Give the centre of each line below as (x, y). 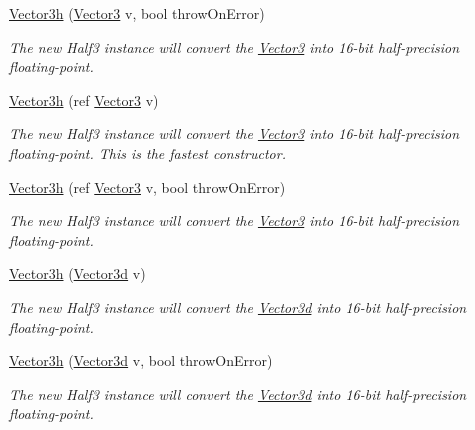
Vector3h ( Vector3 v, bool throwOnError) (137, 13)
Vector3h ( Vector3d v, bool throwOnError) (141, 360)
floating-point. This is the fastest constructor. (147, 152)
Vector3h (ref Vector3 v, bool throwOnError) (147, 186)
